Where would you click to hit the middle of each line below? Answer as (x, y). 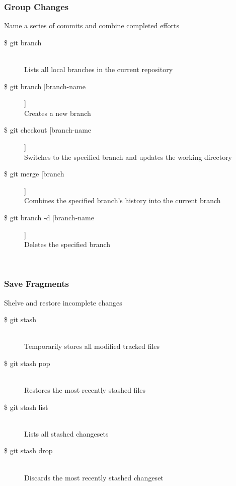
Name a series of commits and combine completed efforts (92, 25)
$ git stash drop (28, 450)
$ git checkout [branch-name (48, 130)
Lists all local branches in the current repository (99, 69)
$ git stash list (26, 407)
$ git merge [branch (34, 174)
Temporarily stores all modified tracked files (92, 346)
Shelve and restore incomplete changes (63, 302)
